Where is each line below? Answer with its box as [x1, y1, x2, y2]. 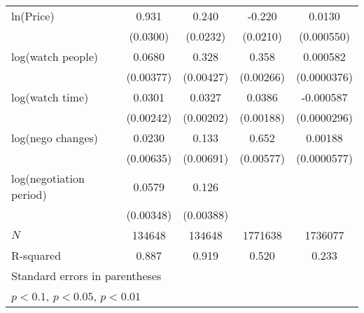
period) [11, 186, 47, 202]
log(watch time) [11, 89, 89, 105]
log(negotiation [11, 170, 85, 186]
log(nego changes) [11, 130, 99, 146]
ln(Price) [11, 8, 55, 24]
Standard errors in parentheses [11, 267, 162, 284]
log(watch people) [11, 48, 99, 64]
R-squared [11, 247, 62, 263]
